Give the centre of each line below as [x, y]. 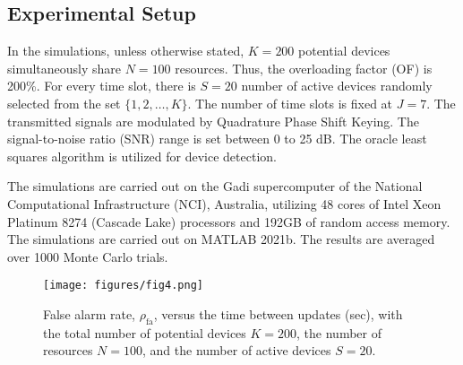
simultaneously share [64, 68]
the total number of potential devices [145, 332]
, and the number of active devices [237, 350]
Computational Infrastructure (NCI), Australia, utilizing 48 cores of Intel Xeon [224, 203]
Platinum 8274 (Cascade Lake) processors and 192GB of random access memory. [229, 221]
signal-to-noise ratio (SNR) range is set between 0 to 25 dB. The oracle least [217, 139]
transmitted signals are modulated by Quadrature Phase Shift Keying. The [213, 121]
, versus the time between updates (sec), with [278, 313]
